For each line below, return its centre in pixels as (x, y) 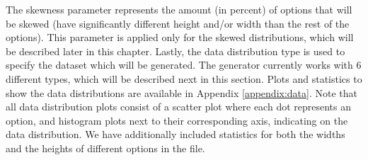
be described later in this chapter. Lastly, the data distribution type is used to (176, 51)
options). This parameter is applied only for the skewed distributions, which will (180, 37)
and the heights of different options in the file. (105, 148)
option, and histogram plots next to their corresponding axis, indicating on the (177, 120)
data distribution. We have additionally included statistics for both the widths (176, 134)
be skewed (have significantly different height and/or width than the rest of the (178, 23)
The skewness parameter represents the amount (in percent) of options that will (179, 9)
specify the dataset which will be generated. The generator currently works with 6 (184, 65)
